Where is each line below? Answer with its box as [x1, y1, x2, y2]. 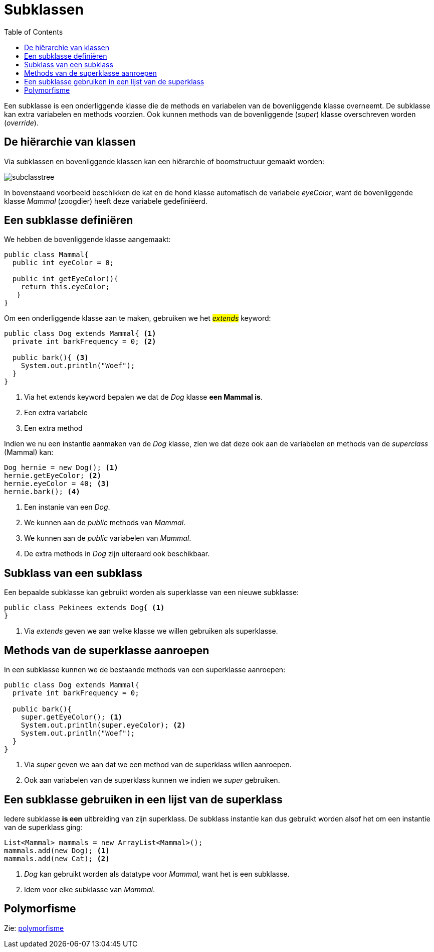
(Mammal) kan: [4, 448, 54, 457]
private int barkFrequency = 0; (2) [12, 337, 156, 346]
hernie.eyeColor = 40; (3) [4, 480, 110, 488]
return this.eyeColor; [21, 283, 110, 291]
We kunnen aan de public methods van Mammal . [24, 518, 186, 527]
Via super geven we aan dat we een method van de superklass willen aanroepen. [24, 760, 292, 769]
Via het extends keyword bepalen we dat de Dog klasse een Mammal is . [24, 393, 263, 402]
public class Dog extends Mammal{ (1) [4, 329, 156, 338]
